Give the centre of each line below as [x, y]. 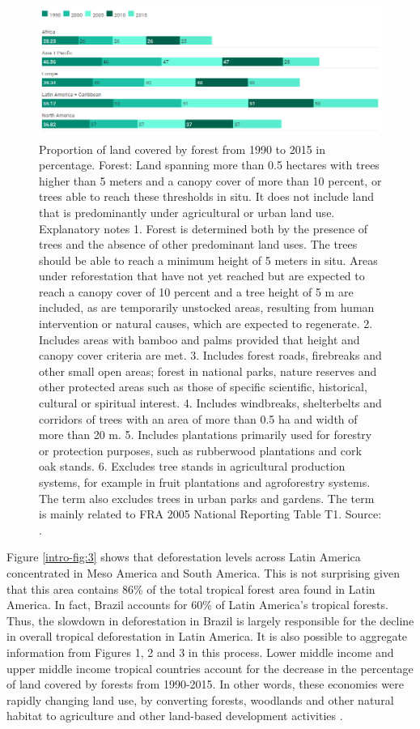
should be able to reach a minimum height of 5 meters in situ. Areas [208, 260]
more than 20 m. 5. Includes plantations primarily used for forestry [206, 435]
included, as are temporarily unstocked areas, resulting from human [207, 307]
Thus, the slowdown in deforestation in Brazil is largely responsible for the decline [210, 620]
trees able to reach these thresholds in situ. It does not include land [206, 196]
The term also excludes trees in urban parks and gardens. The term [207, 498]
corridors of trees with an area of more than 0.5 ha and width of [198, 418]
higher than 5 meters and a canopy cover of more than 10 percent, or [210, 180]
